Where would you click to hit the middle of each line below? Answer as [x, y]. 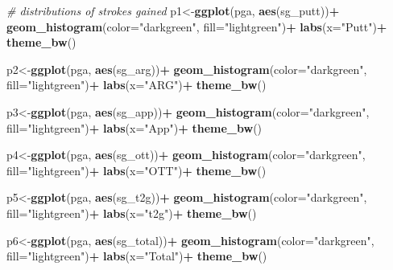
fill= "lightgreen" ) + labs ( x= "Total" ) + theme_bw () [137, 256]
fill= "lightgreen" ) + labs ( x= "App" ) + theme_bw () [134, 127]
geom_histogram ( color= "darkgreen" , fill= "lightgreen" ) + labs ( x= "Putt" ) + [197, 26]
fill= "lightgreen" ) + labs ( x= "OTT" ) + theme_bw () [137, 170]
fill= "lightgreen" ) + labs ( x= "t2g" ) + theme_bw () [132, 213]
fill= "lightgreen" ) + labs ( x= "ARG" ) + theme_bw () [137, 85]
